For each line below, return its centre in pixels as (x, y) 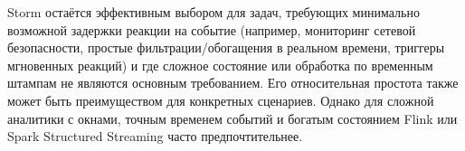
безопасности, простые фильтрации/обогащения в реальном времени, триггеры (226, 47)
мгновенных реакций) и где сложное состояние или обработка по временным (220, 65)
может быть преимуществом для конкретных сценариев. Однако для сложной (221, 100)
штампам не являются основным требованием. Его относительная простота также (233, 83)
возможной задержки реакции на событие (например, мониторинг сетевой (212, 29)
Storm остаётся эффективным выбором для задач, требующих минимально (214, 12)
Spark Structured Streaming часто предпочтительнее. (155, 136)
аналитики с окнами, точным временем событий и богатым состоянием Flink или (232, 118)
